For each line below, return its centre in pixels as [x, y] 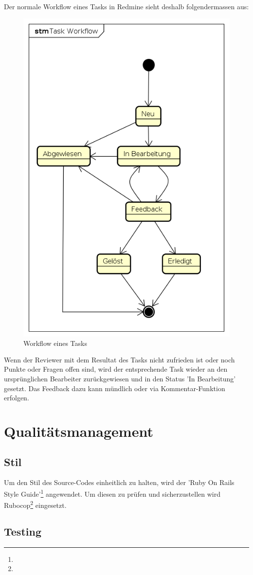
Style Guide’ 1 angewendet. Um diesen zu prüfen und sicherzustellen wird [112, 493]
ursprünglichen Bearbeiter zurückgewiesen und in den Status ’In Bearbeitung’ [120, 378]
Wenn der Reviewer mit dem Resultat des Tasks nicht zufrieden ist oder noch [119, 359]
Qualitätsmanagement [79, 431]
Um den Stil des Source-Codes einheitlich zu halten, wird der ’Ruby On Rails [119, 482]
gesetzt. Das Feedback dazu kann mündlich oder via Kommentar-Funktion [115, 388]
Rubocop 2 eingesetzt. [35, 504]
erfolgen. [17, 398]
